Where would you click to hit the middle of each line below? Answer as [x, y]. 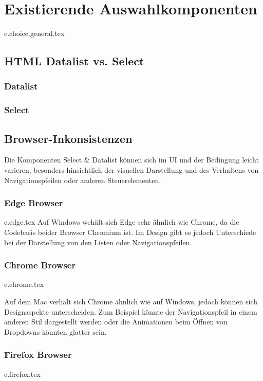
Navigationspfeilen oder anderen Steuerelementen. [83, 180]
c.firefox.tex [22, 374]
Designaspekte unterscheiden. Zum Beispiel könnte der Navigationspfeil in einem [131, 311]
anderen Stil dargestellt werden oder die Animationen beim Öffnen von [116, 322]
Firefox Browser [38, 355]
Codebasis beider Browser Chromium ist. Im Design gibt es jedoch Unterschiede [130, 232]
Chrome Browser [40, 265]
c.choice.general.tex [34, 33]
